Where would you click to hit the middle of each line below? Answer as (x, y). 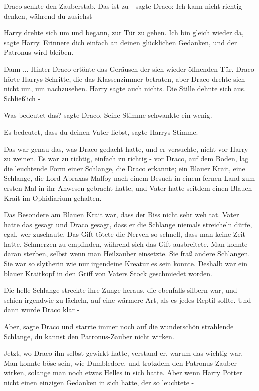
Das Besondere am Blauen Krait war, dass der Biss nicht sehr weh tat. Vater (122, 215)
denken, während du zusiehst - (50, 16)
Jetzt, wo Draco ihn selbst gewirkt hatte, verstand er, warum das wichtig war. (124, 353)
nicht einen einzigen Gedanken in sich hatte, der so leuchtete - (99, 382)
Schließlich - (22, 98)
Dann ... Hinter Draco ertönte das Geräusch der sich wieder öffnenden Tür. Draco (129, 69)
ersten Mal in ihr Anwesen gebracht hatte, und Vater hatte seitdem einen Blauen (128, 188)
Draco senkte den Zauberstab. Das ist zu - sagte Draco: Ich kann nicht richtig (123, 6)
